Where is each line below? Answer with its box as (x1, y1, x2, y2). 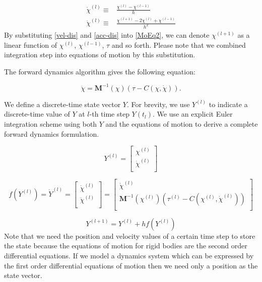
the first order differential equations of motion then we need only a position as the (4, 260, 258, 270)
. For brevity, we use (126, 99, 190, 109)
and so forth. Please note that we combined (111, 39, 246, 50)
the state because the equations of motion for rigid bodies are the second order (4, 240, 247, 251)
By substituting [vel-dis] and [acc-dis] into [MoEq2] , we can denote (4, 29, 210, 40)
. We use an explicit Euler (152, 109, 233, 119)
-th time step (89, 109, 129, 119)
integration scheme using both (4, 119, 97, 129)
